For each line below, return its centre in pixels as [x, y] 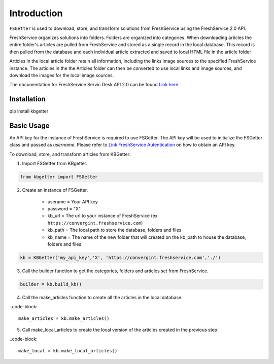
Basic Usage [29, 126]
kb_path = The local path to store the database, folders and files [114, 230]
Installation [27, 99]
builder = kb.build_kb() [51, 284]
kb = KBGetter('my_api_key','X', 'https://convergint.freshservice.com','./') [120, 258]
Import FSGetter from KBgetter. [55, 163]
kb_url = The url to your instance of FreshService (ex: [103, 216]
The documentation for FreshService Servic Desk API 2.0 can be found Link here [94, 85]
